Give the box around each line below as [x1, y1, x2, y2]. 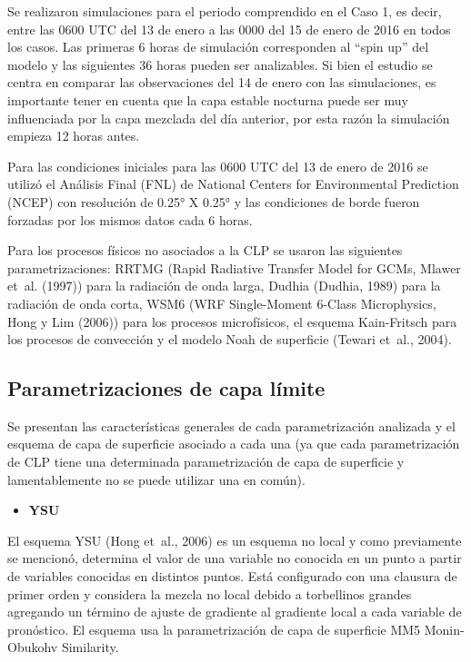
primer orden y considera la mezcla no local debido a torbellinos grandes [7, 584, 412, 603]
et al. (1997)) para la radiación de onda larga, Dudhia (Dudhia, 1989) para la [7, 276, 441, 295]
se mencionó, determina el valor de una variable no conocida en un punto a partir [7, 548, 462, 568]
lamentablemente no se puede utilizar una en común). [7, 469, 306, 489]
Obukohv [7, 637, 58, 657]
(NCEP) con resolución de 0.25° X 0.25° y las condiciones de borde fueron [7, 192, 420, 211]
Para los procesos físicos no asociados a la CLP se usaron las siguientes [7, 241, 403, 260]
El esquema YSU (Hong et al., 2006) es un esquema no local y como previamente [7, 530, 462, 549]
